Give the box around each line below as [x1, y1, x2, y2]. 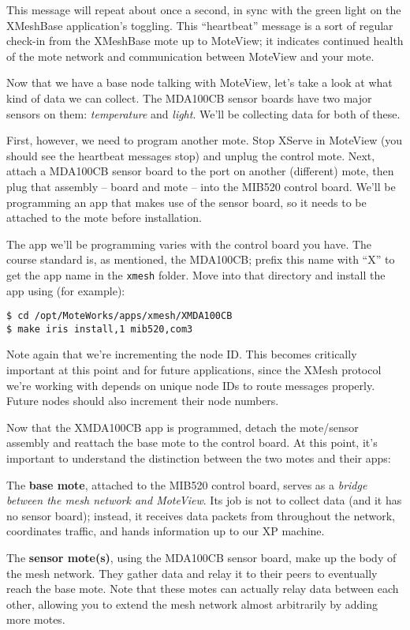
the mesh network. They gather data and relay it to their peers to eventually [6, 564, 378, 581]
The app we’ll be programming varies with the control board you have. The [6, 235, 372, 252]
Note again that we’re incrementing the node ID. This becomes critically [6, 346, 357, 362]
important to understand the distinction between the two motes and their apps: [6, 450, 391, 467]
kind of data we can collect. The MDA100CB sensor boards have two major [6, 89, 372, 106]
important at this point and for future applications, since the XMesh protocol [6, 362, 382, 378]
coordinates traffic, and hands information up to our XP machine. [6, 523, 325, 539]
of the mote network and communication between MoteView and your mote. [6, 47, 375, 64]
